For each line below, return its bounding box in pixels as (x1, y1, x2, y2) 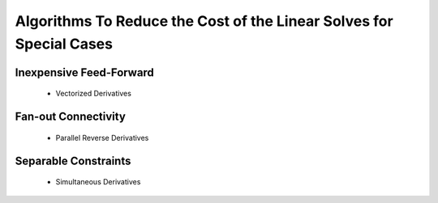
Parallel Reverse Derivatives (55, 133, 149, 142)
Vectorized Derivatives (55, 89, 131, 99)
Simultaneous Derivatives (55, 177, 141, 187)
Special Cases (15, 35, 114, 53)
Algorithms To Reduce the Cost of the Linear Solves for (15, 12, 393, 30)
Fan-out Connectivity (15, 110, 126, 124)
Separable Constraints (15, 154, 131, 167)
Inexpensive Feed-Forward (15, 66, 154, 79)
